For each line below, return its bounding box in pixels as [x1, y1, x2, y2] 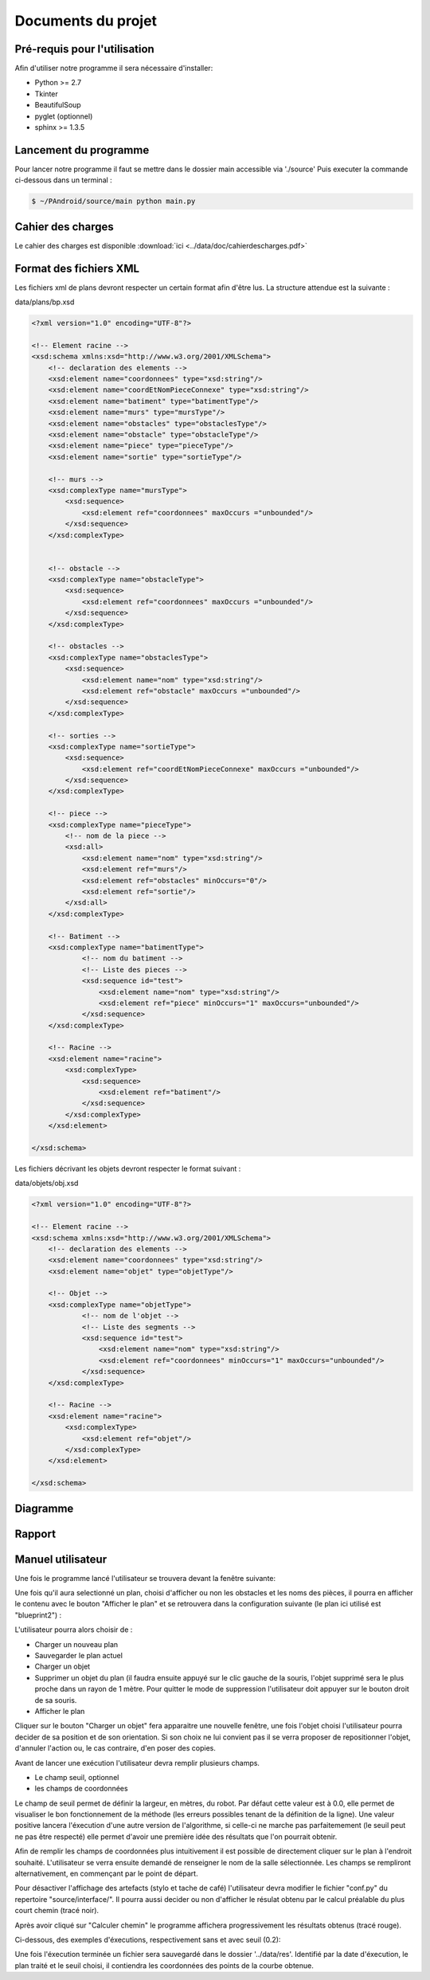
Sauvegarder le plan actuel [34, 1650, 123, 1660]
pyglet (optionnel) [34, 112, 93, 121]
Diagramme [14, 1501, 74, 1515]
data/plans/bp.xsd [14, 297, 75, 307]
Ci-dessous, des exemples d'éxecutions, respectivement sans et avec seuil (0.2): [14, 1935, 281, 1944]
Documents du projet [14, 12, 158, 29]
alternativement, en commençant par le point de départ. [14, 1868, 198, 1879]
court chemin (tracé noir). [14, 1906, 100, 1915]
